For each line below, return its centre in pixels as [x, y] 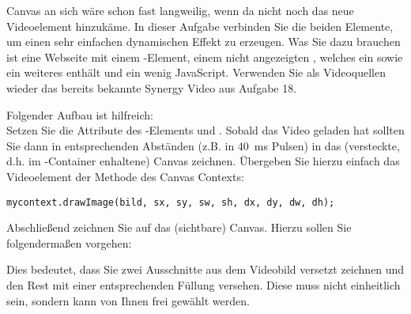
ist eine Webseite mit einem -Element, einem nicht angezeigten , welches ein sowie [205, 57]
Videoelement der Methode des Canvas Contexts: [125, 176]
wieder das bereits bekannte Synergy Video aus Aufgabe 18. [152, 87]
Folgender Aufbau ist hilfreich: [80, 114]
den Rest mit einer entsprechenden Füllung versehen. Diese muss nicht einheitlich [204, 284]
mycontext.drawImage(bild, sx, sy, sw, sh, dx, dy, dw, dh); [171, 202]
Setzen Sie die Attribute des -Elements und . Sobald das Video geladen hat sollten [205, 130]
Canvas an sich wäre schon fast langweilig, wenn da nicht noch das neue [180, 10]
